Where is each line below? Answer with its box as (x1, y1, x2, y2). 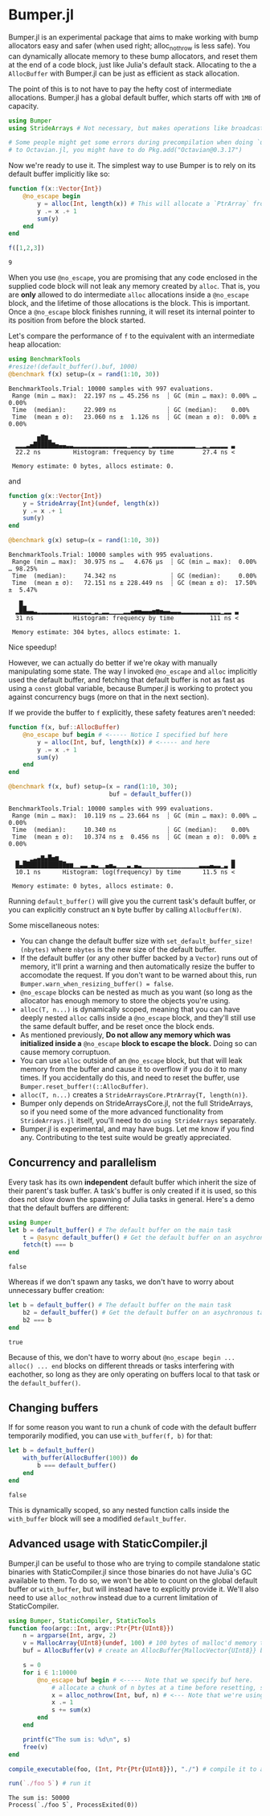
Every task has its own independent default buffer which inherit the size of (8, 1177, 257, 1187)
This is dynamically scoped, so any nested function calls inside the (8, 1505, 230, 1514)
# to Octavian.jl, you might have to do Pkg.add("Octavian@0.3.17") (8, 146, 243, 154)
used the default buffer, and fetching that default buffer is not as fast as (8, 675, 245, 685)
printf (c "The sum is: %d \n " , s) (22, 1736, 131, 1744)
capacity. (8, 101, 39, 110)
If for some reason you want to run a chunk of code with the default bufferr (8, 1423, 257, 1432)
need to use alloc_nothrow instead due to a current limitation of (8, 1592, 219, 1602)
